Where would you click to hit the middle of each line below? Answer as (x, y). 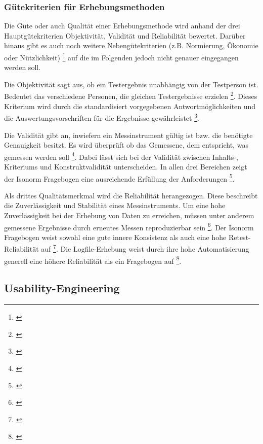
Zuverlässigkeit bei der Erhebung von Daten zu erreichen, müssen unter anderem (129, 215)
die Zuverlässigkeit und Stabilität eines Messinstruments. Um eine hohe (115, 205)
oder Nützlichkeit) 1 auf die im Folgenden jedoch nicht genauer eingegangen (121, 57)
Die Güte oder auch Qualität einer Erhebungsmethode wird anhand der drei (122, 26)
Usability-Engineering (62, 288)
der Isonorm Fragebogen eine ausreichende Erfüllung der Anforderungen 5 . (119, 178)
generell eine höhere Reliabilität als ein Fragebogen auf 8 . (93, 260)
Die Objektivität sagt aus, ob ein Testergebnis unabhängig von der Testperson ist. (131, 84)
